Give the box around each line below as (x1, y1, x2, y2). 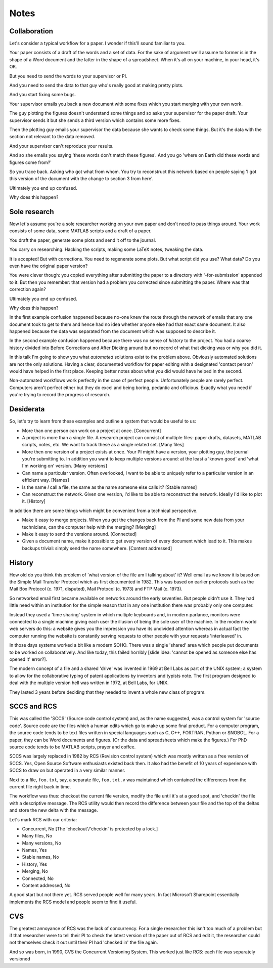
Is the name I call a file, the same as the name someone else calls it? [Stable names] (22, 484, 197, 490)
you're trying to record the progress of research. (9, 392, 111, 398)
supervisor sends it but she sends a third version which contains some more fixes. (9, 117, 181, 123)
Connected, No (22, 875, 54, 881)
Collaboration (9, 27, 53, 35)
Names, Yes (22, 847, 48, 853)
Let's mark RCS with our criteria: (9, 816, 77, 822)
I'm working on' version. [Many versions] (22, 463, 107, 469)
